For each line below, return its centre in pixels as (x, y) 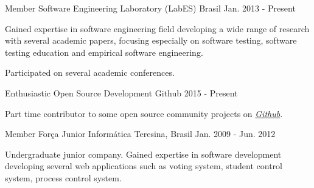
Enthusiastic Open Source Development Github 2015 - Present (121, 92)
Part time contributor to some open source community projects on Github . (144, 113)
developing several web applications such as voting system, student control (144, 166)
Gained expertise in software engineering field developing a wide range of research (157, 28)
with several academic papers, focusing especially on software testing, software (151, 40)
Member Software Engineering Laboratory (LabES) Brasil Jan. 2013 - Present (150, 8)
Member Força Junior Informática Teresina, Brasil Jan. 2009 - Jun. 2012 (140, 134)
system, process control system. (63, 177)
